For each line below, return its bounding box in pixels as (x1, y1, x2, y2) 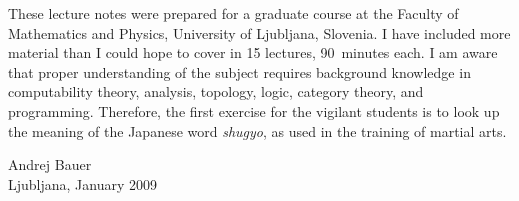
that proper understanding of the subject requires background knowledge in (8, 61, 471, 82)
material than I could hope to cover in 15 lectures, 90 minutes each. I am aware (8, 42, 498, 63)
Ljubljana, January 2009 (8, 173, 158, 194)
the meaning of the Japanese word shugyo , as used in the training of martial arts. (8, 120, 507, 141)
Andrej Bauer (8, 154, 92, 175)
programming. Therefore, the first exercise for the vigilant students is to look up (8, 100, 500, 121)
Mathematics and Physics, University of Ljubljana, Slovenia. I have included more (8, 22, 511, 43)
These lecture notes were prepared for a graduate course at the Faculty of (8, 3, 459, 23)
